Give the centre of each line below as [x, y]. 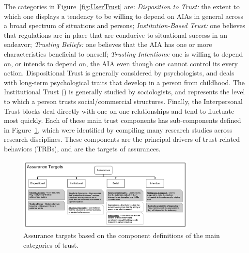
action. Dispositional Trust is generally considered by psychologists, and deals [119, 73]
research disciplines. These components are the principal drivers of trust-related [122, 139]
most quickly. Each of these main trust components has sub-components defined [123, 120]
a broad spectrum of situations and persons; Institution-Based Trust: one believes [125, 25]
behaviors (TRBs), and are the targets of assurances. [82, 148]
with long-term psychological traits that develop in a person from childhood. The [124, 82]
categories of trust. [51, 245]
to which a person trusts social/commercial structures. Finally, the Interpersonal [123, 101]
